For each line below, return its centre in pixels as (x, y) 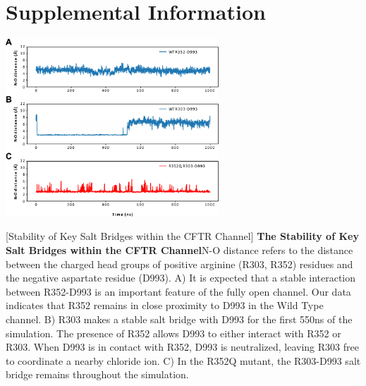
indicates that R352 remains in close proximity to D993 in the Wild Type (165, 305)
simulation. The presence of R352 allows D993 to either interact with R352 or (173, 333)
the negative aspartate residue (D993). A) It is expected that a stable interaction (181, 278)
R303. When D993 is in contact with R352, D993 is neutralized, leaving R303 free (182, 347)
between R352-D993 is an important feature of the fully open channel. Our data (178, 291)
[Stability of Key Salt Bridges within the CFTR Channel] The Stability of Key (182, 236)
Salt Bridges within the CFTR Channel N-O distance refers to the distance (179, 249)
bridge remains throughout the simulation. (97, 374)
